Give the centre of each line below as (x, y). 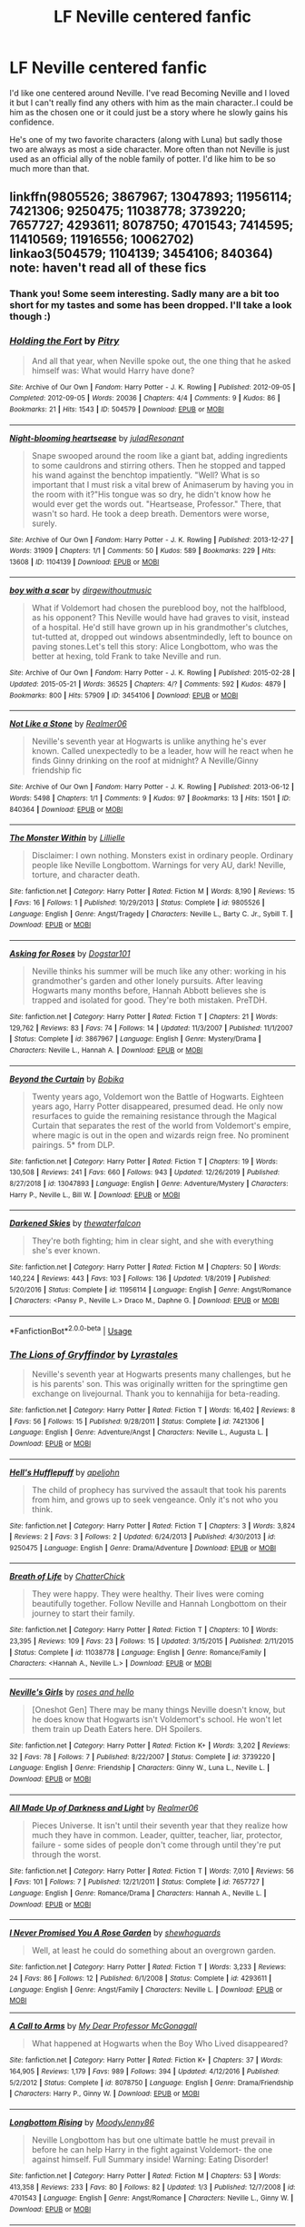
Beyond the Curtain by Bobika (67, 1079)
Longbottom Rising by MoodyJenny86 (82, 2122)
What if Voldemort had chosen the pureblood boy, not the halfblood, (159, 608)
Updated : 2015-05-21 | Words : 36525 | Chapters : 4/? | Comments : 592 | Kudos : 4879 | (148, 684)
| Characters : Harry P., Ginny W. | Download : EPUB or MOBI (104, 2094)
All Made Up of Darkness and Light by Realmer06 (104, 1807)
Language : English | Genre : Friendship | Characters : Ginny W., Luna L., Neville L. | (140, 1768)
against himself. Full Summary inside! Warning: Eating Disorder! (150, 2159)
